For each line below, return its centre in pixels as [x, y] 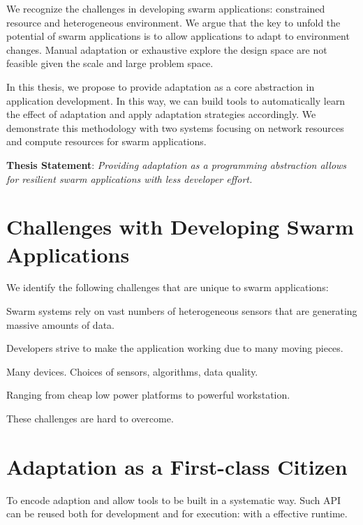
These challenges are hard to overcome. [90, 418]
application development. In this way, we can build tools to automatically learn [176, 100]
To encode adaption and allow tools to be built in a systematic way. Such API [174, 500]
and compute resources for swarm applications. [106, 141]
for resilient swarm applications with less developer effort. [129, 178]
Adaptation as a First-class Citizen [177, 466]
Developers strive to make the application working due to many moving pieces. [175, 348]
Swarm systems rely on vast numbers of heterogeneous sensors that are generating [182, 311]
